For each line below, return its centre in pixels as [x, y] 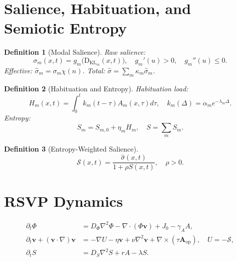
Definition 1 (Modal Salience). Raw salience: [75, 52]
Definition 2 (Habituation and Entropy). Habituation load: [96, 88]
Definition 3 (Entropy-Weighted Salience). [71, 149]
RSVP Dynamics [64, 201]
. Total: [94, 70]
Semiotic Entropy [66, 28]
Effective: [18, 70]
